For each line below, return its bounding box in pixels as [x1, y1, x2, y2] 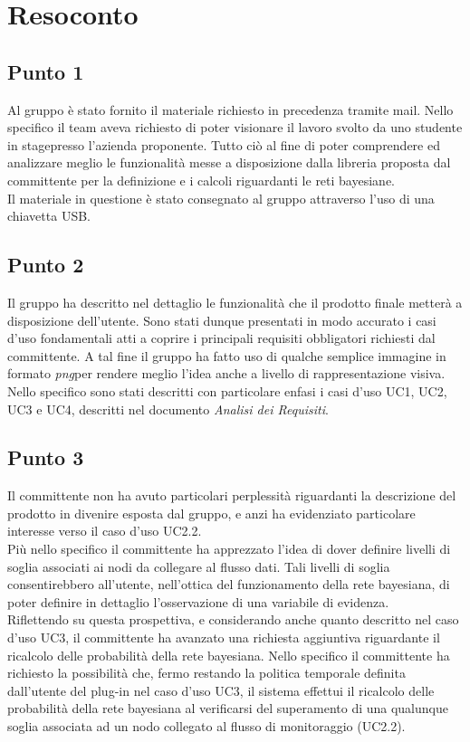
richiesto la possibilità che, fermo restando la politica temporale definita [7, 663, 406, 682]
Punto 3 [7, 443, 84, 471]
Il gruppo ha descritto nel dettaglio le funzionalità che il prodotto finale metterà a [7, 292, 463, 311]
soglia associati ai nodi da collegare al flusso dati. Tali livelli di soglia [7, 556, 390, 576]
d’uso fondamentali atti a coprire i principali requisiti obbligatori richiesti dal [7, 328, 436, 347]
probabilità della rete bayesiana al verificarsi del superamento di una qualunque [7, 699, 448, 718]
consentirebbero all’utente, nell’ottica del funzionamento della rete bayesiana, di [7, 575, 450, 594]
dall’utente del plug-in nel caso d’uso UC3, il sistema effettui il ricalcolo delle [7, 680, 435, 699]
